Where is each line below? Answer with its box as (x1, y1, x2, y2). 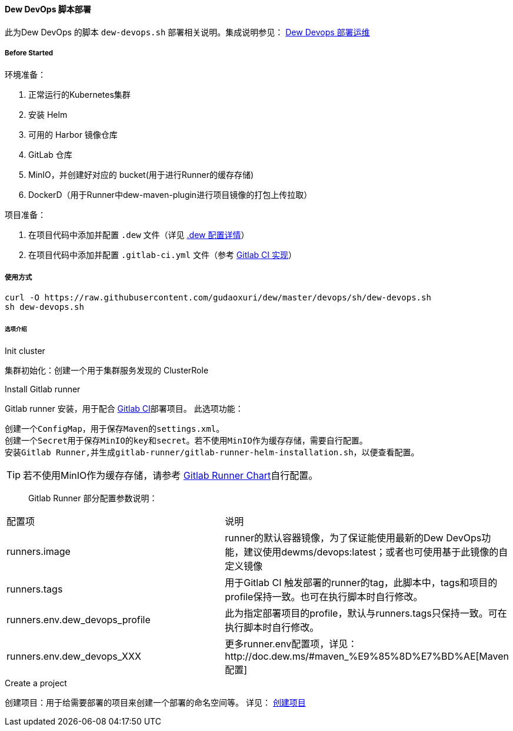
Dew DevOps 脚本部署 (5, 4, 91, 14)
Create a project (5, 677, 67, 688)
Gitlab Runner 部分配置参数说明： (28, 492, 158, 503)
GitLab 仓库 (28, 150, 72, 160)
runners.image (6, 545, 71, 557)
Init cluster (5, 345, 45, 356)
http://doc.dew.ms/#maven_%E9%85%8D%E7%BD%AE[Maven (225, 650, 509, 662)
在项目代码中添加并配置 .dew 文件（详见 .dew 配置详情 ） (28, 230, 249, 240)
